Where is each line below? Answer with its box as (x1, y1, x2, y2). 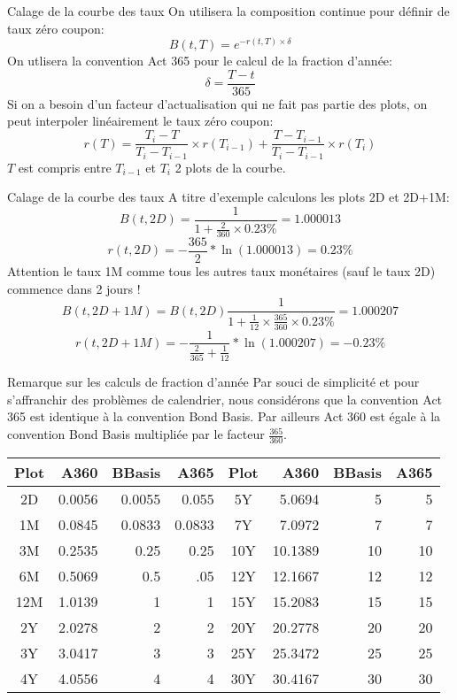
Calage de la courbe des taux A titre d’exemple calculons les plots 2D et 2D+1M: (7, 188, 450, 206)
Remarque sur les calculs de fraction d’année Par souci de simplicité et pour (7, 373, 420, 391)
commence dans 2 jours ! (7, 279, 141, 297)
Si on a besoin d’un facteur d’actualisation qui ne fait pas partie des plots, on (7, 94, 428, 112)
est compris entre (18, 158, 112, 176)
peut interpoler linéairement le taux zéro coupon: (7, 112, 274, 130)
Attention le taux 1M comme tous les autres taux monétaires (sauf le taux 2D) (7, 262, 436, 281)
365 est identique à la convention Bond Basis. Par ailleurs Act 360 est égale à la (7, 407, 441, 426)
